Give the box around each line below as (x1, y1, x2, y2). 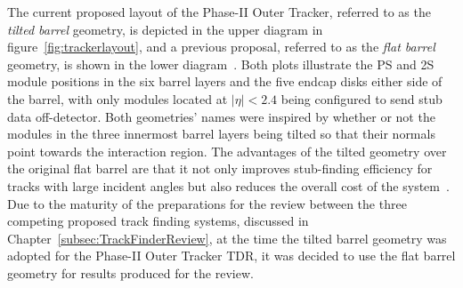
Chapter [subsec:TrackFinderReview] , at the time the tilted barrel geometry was (7, 228, 447, 247)
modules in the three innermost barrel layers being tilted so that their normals (7, 124, 435, 143)
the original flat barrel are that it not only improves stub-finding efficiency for (7, 159, 433, 178)
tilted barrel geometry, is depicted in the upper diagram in (7, 20, 323, 38)
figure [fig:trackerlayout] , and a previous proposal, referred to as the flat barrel (7, 37, 435, 56)
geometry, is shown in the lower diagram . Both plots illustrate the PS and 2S (7, 54, 435, 73)
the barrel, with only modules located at (7, 89, 228, 108)
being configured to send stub (280, 89, 443, 108)
